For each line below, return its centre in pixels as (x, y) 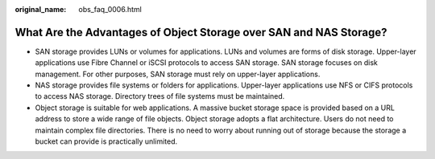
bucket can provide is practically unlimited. (106, 141)
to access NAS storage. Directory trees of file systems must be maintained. (160, 96)
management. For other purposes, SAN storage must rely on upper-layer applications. (178, 74)
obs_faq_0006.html (110, 9)
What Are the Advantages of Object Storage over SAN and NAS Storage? (201, 32)
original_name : (41, 9)
